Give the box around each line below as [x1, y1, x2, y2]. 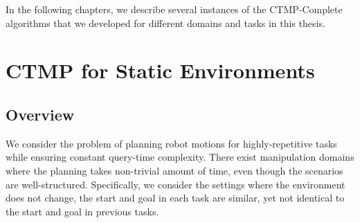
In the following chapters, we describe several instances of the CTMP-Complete [6, 2, 343, 16]
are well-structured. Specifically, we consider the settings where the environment [6, 177, 345, 191]
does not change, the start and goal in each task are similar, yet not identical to [6, 190, 345, 205]
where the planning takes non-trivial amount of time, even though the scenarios [6, 163, 343, 177]
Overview [6, 103, 75, 125]
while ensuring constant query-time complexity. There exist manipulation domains [6, 150, 354, 164]
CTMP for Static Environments [6, 56, 315, 84]
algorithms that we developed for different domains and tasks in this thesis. [6, 15, 325, 30]
